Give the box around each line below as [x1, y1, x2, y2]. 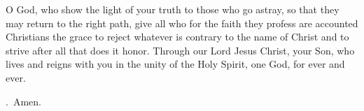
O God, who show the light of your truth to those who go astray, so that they [6, 2, 339, 16]
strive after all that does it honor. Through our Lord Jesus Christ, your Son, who [6, 43, 355, 57]
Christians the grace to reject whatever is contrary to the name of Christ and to [6, 29, 349, 44]
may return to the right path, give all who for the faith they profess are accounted [6, 15, 358, 30]
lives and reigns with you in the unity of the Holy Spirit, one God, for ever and [6, 57, 345, 71]
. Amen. [6, 94, 41, 108]
